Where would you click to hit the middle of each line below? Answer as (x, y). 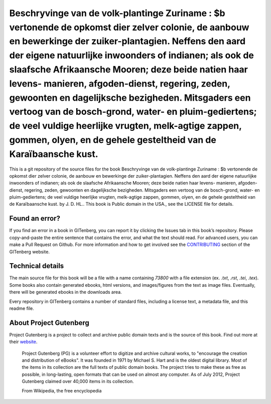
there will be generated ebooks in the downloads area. (66, 292)
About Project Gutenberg (49, 323)
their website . (23, 342)
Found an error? (35, 219)
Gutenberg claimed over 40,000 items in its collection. (78, 381)
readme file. (22, 308)
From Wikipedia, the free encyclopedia (62, 390)
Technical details (37, 266)
